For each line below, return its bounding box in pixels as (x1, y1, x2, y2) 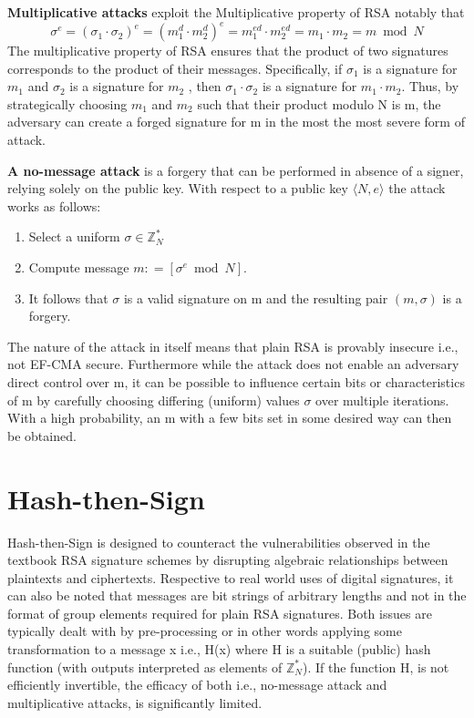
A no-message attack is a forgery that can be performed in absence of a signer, (7, 160, 464, 179)
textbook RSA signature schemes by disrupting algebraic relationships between (7, 550, 448, 569)
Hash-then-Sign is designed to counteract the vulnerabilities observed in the (7, 532, 430, 551)
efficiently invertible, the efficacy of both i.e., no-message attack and (7, 675, 387, 694)
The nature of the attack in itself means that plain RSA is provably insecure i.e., (7, 336, 459, 355)
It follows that (28, 288, 108, 307)
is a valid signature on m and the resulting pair (123, 288, 388, 307)
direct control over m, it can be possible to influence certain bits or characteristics (7, 373, 465, 391)
